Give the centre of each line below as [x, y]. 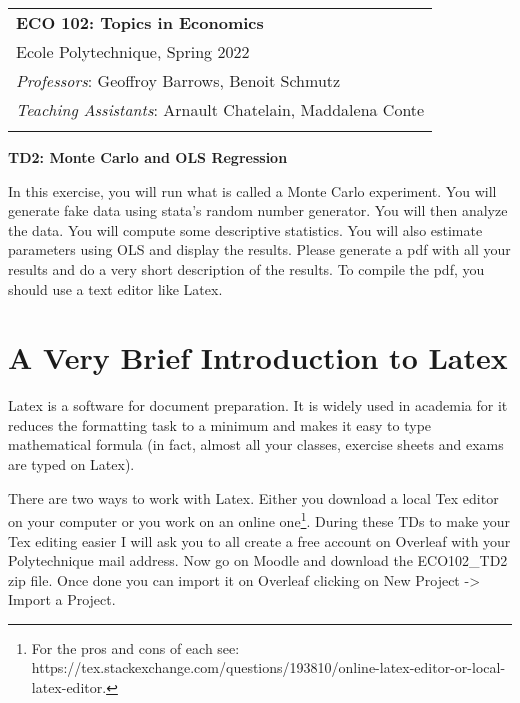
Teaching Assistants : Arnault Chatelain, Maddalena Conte [220, 109]
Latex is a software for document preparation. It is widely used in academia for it [258, 405]
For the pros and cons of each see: [135, 647]
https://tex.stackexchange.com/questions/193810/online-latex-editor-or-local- [268, 667]
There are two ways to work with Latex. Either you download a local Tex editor [253, 497]
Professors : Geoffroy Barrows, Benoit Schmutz [178, 80]
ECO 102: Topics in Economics [140, 22]
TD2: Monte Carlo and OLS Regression [148, 157]
